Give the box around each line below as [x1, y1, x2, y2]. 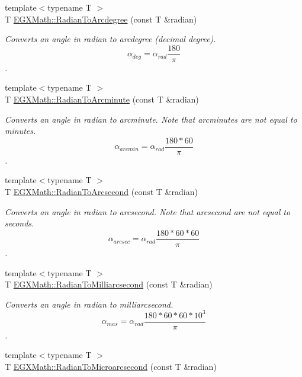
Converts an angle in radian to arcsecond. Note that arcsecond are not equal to [5, 205, 291, 218]
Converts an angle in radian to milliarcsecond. [5, 298, 174, 310]
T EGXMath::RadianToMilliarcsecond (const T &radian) [5, 278, 213, 290]
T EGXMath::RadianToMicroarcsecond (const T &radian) [5, 360, 217, 373]
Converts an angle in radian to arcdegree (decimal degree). [5, 33, 216, 45]
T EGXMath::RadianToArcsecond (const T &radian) [5, 186, 198, 198]
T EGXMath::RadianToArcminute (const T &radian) [5, 93, 199, 106]
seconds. [5, 217, 34, 229]
